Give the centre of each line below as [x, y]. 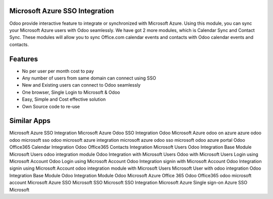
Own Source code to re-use [51, 106]
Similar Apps [30, 121]
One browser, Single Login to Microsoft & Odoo [71, 92]
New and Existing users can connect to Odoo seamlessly [81, 85]
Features [24, 59]
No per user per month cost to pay [58, 71]
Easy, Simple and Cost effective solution [64, 99]
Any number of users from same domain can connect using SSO [89, 78]
